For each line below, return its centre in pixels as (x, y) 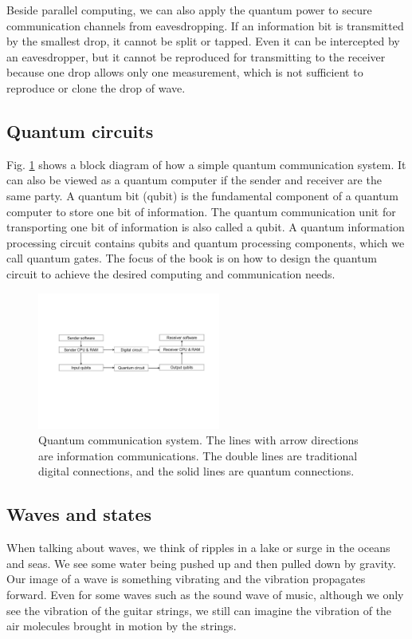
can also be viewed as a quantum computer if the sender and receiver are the (194, 180)
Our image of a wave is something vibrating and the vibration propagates (186, 579)
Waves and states (79, 514)
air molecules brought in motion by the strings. (122, 626)
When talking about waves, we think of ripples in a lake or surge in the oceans (198, 548)
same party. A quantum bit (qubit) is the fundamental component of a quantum (202, 195)
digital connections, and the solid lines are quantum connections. (196, 471)
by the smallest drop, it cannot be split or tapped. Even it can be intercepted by (203, 41)
